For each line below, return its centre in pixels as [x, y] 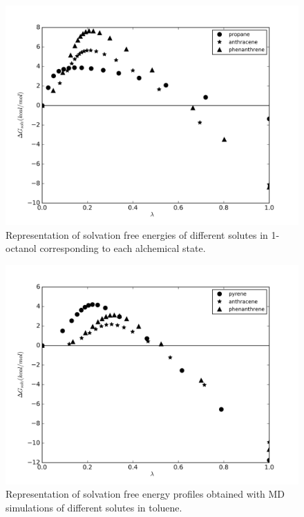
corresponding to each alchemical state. [123, 248]
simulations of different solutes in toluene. [94, 507]
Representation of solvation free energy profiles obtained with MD [145, 494]
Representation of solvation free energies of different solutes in [137, 234]
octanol [21, 248]
